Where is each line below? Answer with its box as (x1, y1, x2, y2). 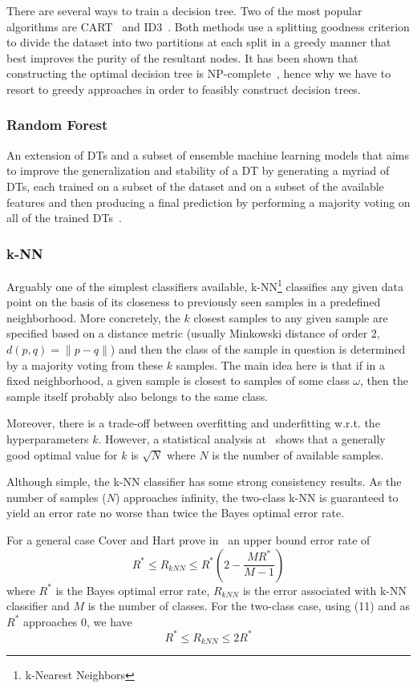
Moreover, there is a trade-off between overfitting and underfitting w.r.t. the (6, 415, 380, 431)
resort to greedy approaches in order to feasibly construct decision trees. (6, 80, 361, 97)
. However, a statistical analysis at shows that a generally (98, 430, 386, 447)
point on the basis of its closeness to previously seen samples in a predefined (6, 293, 381, 310)
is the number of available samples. (212, 446, 384, 463)
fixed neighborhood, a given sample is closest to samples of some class (6, 372, 350, 389)
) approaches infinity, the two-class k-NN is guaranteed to (115, 488, 399, 505)
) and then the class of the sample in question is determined (110, 341, 406, 357)
